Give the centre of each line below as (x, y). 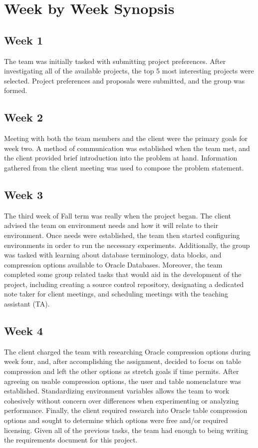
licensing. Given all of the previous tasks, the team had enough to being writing (126, 430)
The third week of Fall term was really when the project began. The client (118, 215)
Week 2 (23, 117)
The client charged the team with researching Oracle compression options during (128, 351)
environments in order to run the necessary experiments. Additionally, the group (127, 245)
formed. (16, 90)
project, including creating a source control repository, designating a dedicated (124, 284)
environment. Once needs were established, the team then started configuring (122, 235)
